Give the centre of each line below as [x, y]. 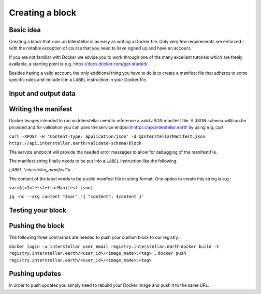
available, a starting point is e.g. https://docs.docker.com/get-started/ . [80, 64]
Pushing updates [35, 274]
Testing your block [38, 210]
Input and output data [42, 93]
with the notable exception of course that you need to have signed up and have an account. [100, 48]
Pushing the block [37, 226]
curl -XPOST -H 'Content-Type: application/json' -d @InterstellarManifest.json [107, 136]
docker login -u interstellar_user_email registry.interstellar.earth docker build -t [114, 246]
